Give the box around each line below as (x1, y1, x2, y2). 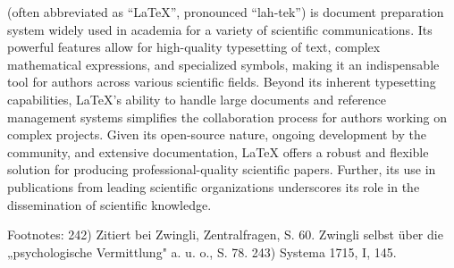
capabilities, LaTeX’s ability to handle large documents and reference (7, 89, 387, 108)
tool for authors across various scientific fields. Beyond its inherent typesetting (7, 72, 436, 91)
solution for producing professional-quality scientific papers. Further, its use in (7, 160, 436, 179)
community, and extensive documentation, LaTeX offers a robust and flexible (7, 142, 429, 161)
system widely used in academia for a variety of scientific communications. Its (7, 20, 433, 38)
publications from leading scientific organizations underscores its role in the (7, 177, 420, 196)
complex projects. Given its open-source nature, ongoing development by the (7, 125, 427, 144)
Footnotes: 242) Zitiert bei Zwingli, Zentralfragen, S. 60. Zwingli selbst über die (7, 225, 443, 244)
